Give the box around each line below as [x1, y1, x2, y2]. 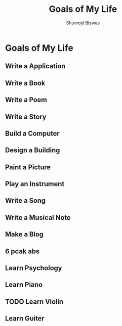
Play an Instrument [5, 180, 65, 188]
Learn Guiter [5, 314, 44, 323]
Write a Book [5, 79, 45, 87]
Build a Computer [5, 129, 60, 138]
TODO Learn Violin [5, 297, 64, 306]
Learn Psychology [5, 264, 62, 273]
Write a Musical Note [5, 213, 71, 222]
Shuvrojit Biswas [66, 20, 100, 26]
